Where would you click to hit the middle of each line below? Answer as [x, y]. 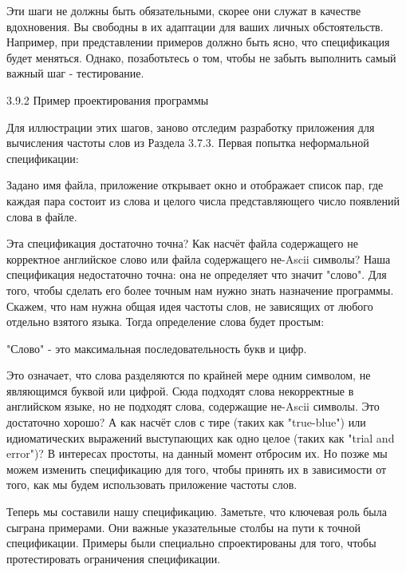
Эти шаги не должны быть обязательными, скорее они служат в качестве [184, 10]
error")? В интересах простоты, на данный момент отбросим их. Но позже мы [197, 453]
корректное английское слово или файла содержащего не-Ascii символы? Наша [199, 258]
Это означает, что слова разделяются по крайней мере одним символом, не [189, 375]
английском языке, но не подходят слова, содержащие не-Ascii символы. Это [193, 406]
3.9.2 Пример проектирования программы [108, 99]
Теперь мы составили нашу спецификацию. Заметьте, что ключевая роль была [197, 512]
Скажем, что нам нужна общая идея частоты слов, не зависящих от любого [190, 306]
